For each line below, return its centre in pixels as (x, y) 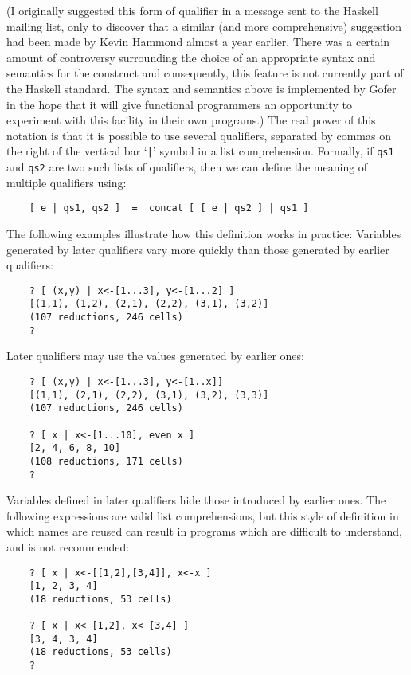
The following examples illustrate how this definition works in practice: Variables (204, 233)
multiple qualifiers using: (67, 182)
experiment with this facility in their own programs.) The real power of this (191, 120)
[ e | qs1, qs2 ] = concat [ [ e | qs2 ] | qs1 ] (169, 208)
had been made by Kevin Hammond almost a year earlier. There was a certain (198, 42)
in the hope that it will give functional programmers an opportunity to (179, 104)
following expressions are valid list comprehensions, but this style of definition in (203, 515)
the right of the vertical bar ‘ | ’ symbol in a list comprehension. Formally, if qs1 (200, 151)
